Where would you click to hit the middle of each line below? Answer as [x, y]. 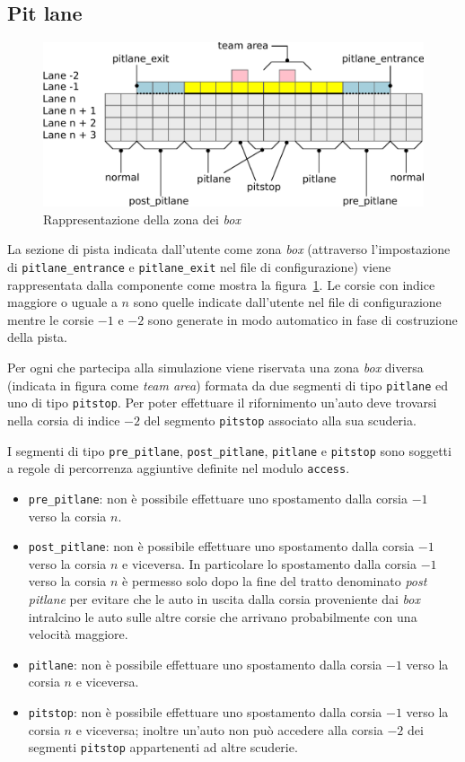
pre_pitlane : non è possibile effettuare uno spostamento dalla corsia [218, 498]
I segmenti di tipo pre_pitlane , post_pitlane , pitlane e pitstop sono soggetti [229, 450]
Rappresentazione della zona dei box [142, 219]
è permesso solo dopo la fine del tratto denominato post [275, 581]
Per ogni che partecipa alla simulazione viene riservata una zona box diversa [215, 368]
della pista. [37, 337]
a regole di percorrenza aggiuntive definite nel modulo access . [179, 468]
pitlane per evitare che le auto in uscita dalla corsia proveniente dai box [224, 599]
